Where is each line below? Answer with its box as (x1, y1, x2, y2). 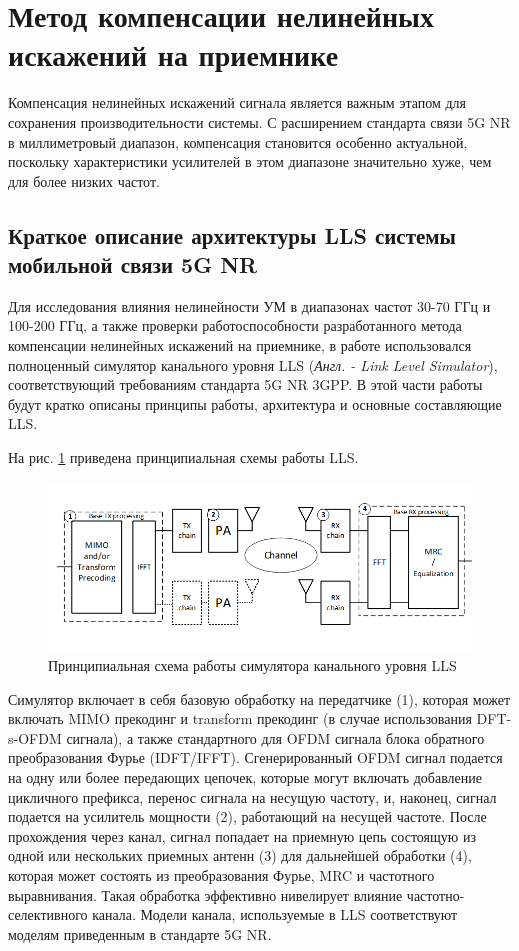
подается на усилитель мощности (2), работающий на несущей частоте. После (8, 806, 487, 827)
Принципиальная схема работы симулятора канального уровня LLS (48, 655, 457, 676)
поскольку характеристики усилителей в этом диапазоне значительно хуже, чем (8, 151, 492, 172)
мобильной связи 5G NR (8, 249, 258, 280)
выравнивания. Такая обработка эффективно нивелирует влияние (8, 884, 403, 905)
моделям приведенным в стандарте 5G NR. (8, 923, 272, 944)
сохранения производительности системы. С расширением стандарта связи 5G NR (8, 111, 511, 132)
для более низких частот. (8, 170, 160, 191)
